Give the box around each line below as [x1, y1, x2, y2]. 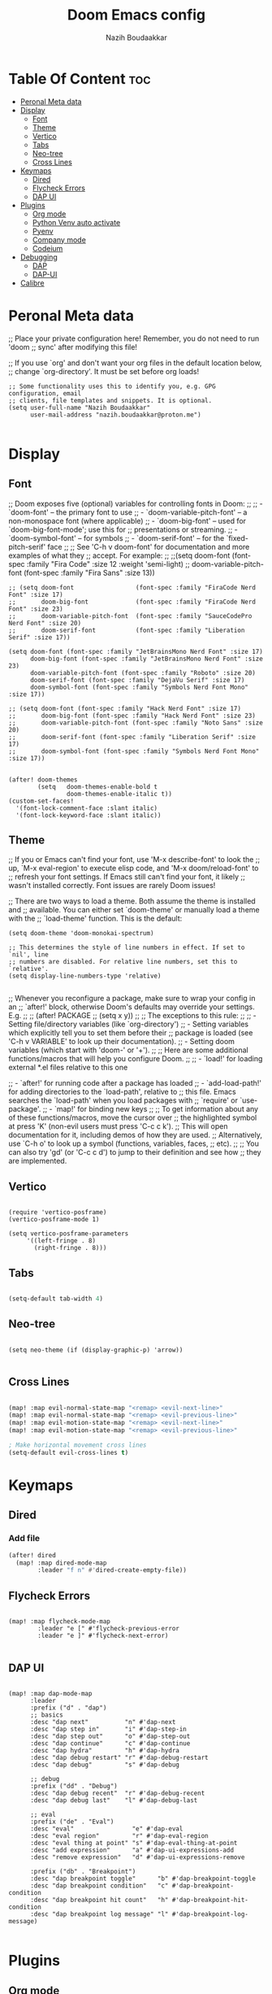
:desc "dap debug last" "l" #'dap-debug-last [29, 1796, 198, 1805]
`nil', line [8, 951, 49, 959]
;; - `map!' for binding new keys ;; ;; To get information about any [42, 1104, 258, 1114]
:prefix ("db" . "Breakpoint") [29, 1867, 136, 1875]
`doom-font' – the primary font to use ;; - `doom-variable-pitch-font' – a [8, 507, 248, 517]
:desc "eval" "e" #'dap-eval [29, 1824, 183, 1833]
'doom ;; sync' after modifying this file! [8, 342, 138, 351]
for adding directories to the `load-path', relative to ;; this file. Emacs [8, 1087, 237, 1097]
